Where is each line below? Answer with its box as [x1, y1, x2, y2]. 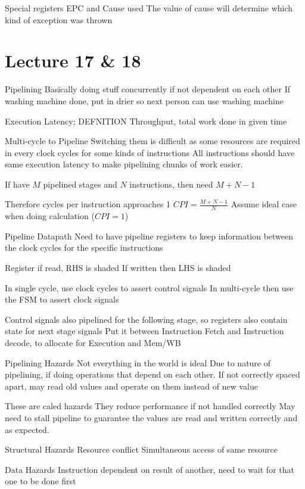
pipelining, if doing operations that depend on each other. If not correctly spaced [5, 368, 300, 381]
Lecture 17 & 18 [5, 48, 141, 73]
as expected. [5, 423, 49, 435]
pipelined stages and [43, 177, 117, 190]
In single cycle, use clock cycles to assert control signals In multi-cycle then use [5, 281, 294, 294]
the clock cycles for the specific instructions [5, 241, 163, 254]
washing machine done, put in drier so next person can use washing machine [5, 94, 284, 107]
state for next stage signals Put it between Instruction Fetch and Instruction [5, 325, 284, 337]
